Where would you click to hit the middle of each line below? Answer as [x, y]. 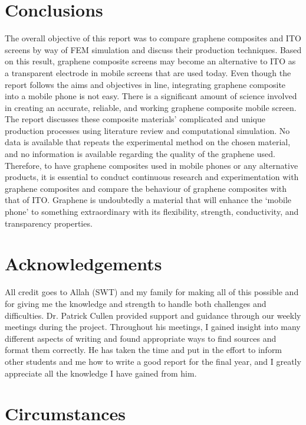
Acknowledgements [83, 264]
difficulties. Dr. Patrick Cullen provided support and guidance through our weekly [153, 315]
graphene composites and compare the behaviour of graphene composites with [146, 188]
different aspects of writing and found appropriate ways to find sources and [141, 338]
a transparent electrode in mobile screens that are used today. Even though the [148, 72]
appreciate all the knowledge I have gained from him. [101, 373]
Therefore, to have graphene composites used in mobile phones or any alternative [152, 165]
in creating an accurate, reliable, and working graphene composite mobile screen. [151, 107]
